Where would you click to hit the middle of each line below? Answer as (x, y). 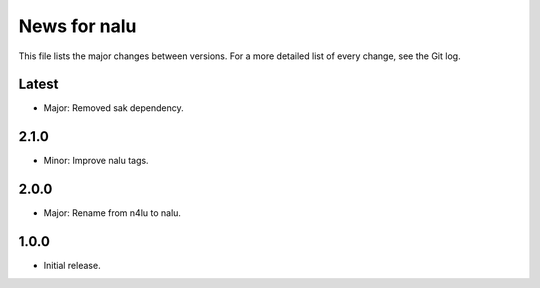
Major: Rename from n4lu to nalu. (112, 213)
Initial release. (72, 266)
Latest (38, 84)
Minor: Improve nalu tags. (96, 161)
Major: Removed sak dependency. (113, 108)
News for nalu (77, 26)
